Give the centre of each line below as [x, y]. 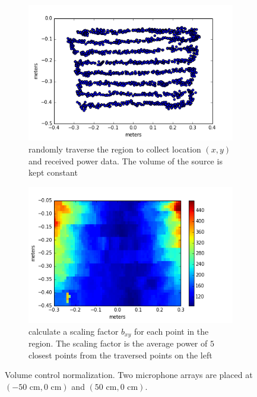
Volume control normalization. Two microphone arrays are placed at [129, 375]
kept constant [53, 172]
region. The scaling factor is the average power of [118, 343]
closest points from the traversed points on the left [120, 355]
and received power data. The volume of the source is [126, 161]
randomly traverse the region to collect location [115, 149]
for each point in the [171, 331]
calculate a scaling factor [74, 331]
